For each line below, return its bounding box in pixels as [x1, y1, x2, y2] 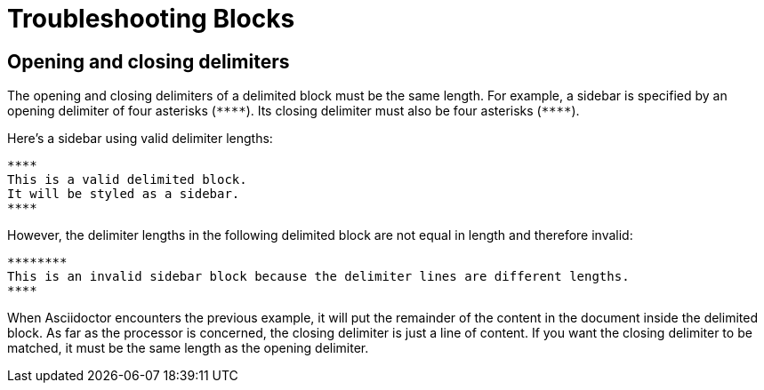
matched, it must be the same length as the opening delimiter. [7, 340, 369, 356]
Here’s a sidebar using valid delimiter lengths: [7, 131, 273, 147]
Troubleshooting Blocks [7, 4, 295, 34]
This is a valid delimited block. [7, 172, 247, 187]
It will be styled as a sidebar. [7, 187, 240, 202]
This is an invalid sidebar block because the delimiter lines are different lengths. [7, 269, 630, 284]
